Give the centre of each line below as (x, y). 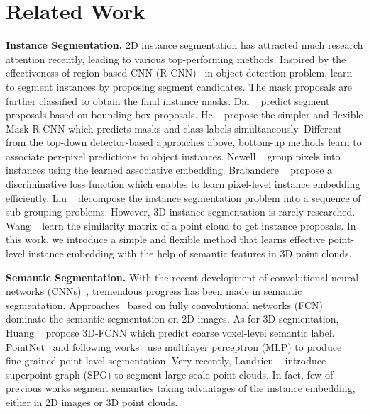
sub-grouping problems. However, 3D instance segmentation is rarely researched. (181, 212)
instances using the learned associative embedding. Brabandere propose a (169, 170)
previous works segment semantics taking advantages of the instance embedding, (181, 388)
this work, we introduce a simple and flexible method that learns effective (165, 239)
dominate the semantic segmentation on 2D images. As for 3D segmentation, (172, 319)
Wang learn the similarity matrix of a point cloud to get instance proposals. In (181, 225)
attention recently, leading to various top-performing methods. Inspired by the (176, 58)
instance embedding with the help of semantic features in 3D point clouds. (190, 253)
